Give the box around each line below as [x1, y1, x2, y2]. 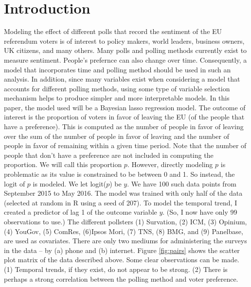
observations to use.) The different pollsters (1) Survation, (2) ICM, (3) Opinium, [4, 217, 247, 226]
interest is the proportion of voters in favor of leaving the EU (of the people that [4, 112, 245, 122]
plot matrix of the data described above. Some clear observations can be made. [4, 254, 239, 265]
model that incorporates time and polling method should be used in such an [4, 64, 231, 74]
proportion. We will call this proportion [4, 159, 122, 169]
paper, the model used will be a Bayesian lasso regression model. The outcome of [4, 102, 246, 112]
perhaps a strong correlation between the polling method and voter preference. [4, 273, 238, 284]
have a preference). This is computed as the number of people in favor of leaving [4, 121, 244, 132]
